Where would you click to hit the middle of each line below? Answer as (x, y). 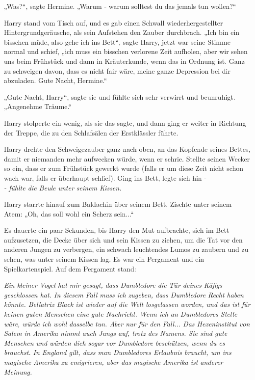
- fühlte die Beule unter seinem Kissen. (63, 187)
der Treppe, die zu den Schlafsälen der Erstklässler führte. (91, 132)
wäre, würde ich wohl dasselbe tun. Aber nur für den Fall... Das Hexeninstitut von (127, 323)
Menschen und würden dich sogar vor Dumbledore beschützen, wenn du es (115, 342)
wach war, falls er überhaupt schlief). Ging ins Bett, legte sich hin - (105, 177)
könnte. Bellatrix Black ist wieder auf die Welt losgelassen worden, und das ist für (127, 304)
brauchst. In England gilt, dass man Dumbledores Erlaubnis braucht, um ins (118, 352)
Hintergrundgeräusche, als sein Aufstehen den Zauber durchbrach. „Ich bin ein (122, 32)
